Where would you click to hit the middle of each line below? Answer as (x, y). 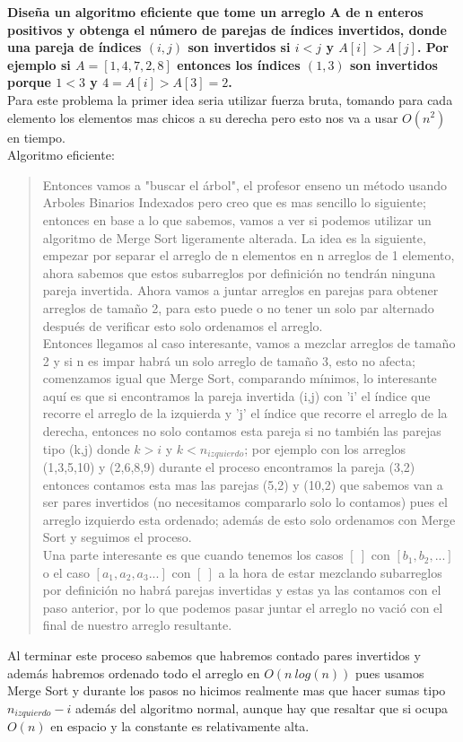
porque (29, 82)
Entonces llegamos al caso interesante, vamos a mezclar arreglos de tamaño (249, 343)
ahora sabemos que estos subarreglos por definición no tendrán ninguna (239, 272)
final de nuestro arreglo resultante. (137, 625)
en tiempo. (36, 137)
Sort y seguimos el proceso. (117, 537)
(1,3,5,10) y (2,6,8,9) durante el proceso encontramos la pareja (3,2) (229, 467)
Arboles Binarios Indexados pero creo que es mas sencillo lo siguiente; (234, 202)
